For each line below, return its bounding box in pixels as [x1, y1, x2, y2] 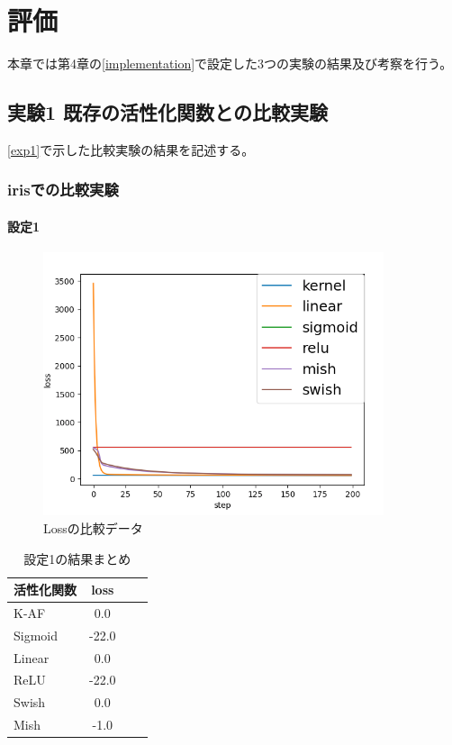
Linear [14, 648, 50, 667]
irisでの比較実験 [7, 178, 119, 201]
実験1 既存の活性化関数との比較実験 [7, 98, 328, 126]
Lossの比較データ [43, 518, 143, 537]
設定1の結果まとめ [23, 549, 131, 568]
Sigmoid [14, 625, 59, 644]
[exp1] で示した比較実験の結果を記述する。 [7, 140, 255, 159]
